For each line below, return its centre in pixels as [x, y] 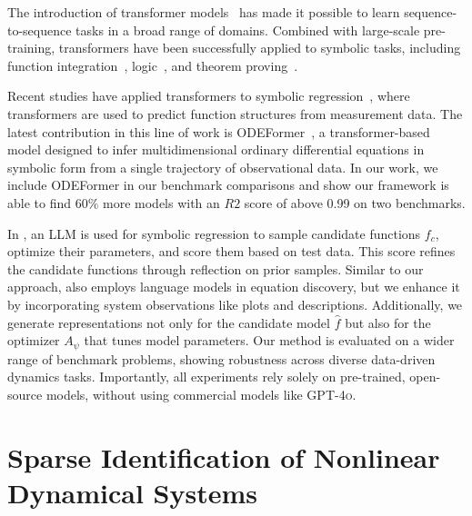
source [25, 394]
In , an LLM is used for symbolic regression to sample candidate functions [214, 233]
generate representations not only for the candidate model [169, 322]
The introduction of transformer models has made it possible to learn [204, 12]
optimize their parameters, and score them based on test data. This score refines [231, 251]
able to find [40, 202]
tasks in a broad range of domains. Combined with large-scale [248, 30]
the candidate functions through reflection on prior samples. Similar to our [216, 268]
